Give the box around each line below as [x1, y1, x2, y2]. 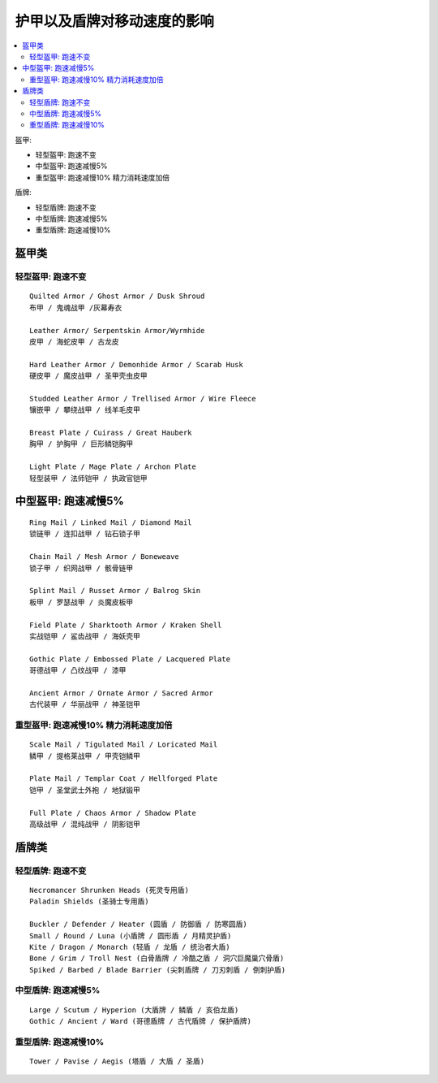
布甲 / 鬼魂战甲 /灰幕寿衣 [29, 303, 122, 312]
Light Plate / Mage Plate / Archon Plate [29, 462, 196, 471]
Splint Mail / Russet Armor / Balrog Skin [29, 586, 201, 596]
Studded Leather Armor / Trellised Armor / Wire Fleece [29, 394, 256, 403]
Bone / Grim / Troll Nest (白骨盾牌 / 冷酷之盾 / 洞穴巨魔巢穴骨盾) [29, 954, 285, 963]
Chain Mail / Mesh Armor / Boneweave [29, 552, 180, 561]
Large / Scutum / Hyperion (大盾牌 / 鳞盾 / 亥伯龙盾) [29, 1005, 239, 1015]
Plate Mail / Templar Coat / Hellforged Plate [29, 774, 218, 783]
